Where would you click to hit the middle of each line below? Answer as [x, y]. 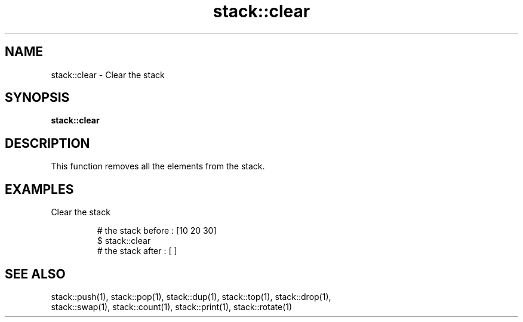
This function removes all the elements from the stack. [158, 166]
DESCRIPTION [47, 143]
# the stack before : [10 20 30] [157, 231]
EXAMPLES [39, 189]
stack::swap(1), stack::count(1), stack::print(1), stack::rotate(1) [172, 306]
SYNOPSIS [37, 98]
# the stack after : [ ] [137, 251]
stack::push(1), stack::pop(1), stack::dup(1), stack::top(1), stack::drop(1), [191, 296]
